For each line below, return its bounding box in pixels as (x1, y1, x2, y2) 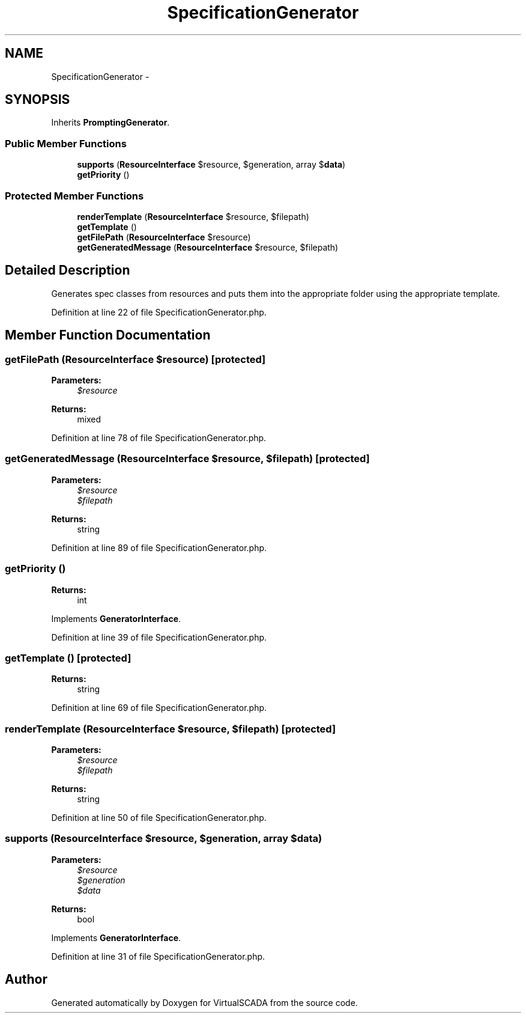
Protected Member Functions (5, 189, 144, 202)
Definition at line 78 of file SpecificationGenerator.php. (51, 433, 267, 443)
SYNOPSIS (5, 92, 70, 108)
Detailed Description (5, 263, 130, 278)
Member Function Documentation (5, 328, 211, 343)
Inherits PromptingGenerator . (51, 117, 170, 128)
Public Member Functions (5, 137, 127, 150)
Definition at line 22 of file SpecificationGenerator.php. (51, 306, 267, 317)
